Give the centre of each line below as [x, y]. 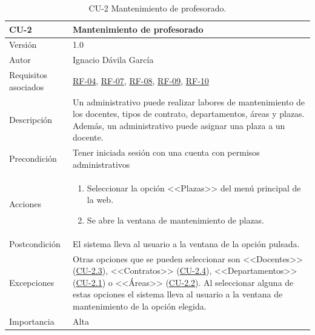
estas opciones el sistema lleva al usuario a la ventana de [178, 294]
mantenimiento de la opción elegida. [140, 306]
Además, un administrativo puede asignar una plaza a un [179, 125]
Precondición [33, 158]
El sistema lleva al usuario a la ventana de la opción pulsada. [186, 243]
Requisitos [28, 75]
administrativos [101, 164]
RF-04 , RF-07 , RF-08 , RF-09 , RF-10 [141, 80]
